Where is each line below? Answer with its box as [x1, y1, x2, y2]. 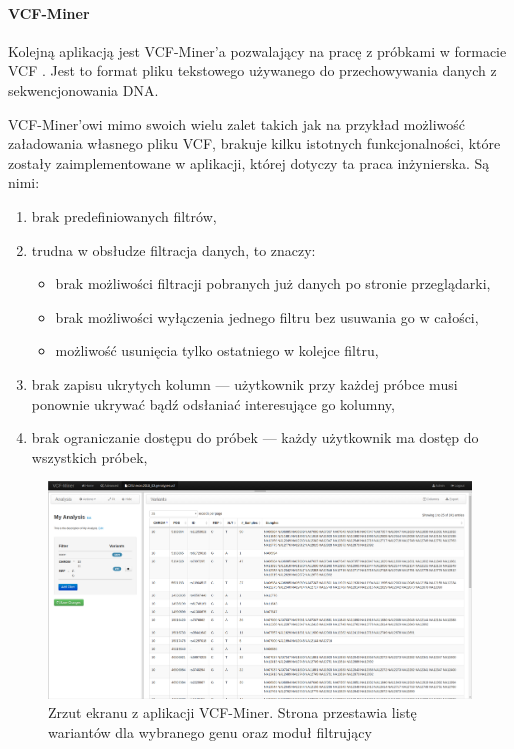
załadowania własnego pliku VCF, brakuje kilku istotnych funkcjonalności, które [8, 133, 501, 154]
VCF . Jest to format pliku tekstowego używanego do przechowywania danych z [8, 60, 497, 81]
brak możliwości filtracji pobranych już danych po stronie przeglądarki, [55, 273, 491, 294]
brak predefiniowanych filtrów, [31, 205, 217, 226]
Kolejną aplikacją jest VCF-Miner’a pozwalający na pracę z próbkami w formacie [8, 40, 507, 61]
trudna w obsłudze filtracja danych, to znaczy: [31, 239, 316, 260]
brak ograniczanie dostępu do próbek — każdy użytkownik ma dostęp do [31, 427, 479, 448]
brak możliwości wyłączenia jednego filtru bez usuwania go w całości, [55, 306, 479, 327]
